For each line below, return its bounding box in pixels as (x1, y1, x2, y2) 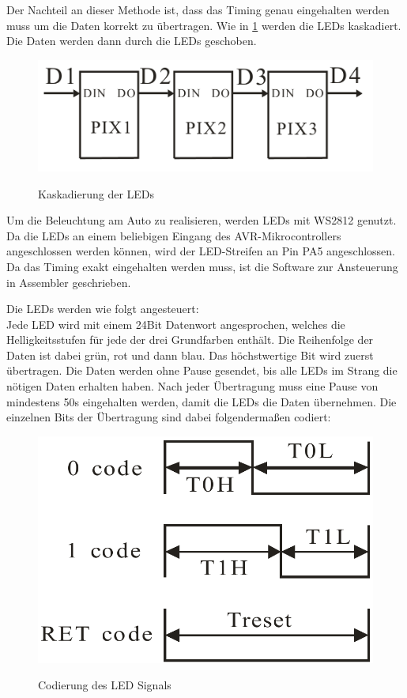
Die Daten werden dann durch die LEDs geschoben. (6, 32, 257, 49)
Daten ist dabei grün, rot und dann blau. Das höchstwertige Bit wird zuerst (6, 346, 374, 363)
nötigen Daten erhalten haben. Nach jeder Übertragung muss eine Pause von (6, 378, 379, 394)
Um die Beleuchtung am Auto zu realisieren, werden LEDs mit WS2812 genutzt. (6, 212, 397, 228)
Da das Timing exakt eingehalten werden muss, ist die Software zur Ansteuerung (6, 258, 398, 274)
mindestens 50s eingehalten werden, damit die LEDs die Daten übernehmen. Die (6, 393, 397, 409)
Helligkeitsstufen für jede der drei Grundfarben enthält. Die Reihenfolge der (6, 331, 374, 348)
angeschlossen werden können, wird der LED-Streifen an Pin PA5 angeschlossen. (6, 243, 395, 259)
